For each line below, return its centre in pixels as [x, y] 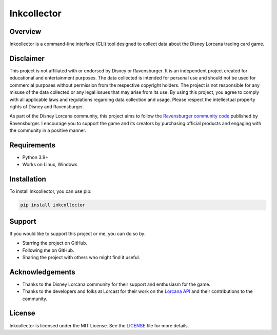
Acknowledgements [42, 272]
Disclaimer [27, 58]
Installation [28, 179]
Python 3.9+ [35, 157]
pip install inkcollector [53, 205]
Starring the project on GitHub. [55, 243]
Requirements [33, 145]
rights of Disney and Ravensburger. [47, 106]
